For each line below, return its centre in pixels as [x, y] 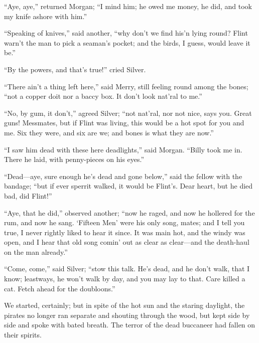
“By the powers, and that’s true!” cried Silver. [75, 69]
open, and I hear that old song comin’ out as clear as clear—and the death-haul [127, 242]
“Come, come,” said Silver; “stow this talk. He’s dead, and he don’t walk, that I [127, 269]
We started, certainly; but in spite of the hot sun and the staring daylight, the [124, 305]
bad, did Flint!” [28, 195]
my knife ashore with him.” [46, 16]
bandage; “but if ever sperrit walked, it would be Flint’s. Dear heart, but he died [128, 186]
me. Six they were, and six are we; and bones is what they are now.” [109, 132]
